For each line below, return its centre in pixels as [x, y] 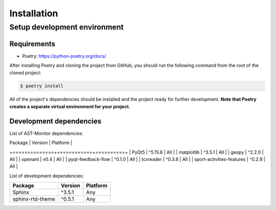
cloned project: [25, 73]
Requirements [32, 44]
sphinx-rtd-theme [34, 199]
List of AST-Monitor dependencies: [47, 133]
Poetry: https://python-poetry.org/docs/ [64, 56]
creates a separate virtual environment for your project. [70, 106]
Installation [34, 13]
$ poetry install [42, 86]
